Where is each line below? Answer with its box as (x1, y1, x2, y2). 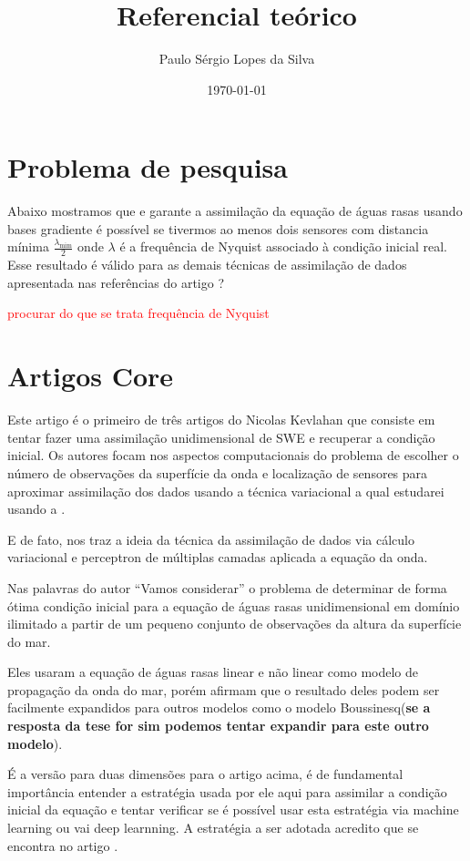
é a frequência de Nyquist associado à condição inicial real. (119, 237, 448, 256)
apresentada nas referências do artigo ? (7, 272, 224, 292)
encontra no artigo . (7, 835, 118, 855)
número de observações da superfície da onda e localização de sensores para (7, 463, 428, 482)
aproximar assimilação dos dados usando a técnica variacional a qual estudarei (7, 481, 444, 500)
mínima (7, 237, 49, 256)
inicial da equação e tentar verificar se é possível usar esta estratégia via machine (7, 800, 459, 819)
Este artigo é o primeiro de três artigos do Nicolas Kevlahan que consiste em (7, 410, 435, 429)
